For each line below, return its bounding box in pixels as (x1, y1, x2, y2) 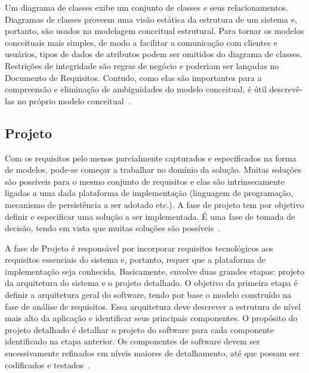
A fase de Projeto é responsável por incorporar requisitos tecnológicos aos (5, 241, 274, 254)
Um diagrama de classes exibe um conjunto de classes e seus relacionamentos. (5, 1, 289, 13)
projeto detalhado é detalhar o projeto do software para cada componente (5, 323, 274, 335)
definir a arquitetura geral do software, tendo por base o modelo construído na (5, 288, 292, 301)
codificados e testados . (5, 358, 90, 371)
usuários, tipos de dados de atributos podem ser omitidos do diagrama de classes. (5, 48, 302, 60)
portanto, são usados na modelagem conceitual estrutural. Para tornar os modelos (5, 24, 304, 37)
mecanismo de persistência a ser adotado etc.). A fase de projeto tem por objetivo (5, 198, 304, 210)
